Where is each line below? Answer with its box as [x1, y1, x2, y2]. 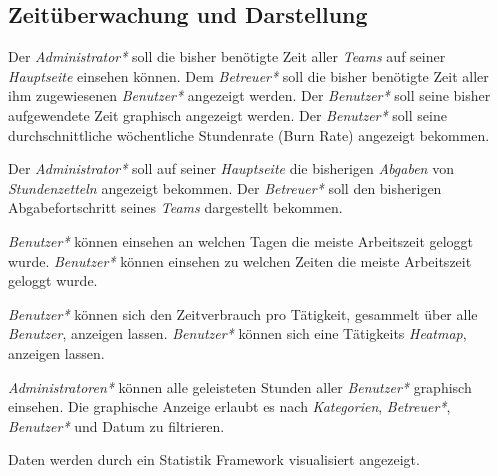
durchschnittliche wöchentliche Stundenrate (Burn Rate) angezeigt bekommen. [8, 124, 490, 145]
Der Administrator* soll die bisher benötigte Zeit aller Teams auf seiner [8, 46, 446, 67]
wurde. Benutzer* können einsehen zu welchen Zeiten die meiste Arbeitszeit [8, 250, 472, 271]
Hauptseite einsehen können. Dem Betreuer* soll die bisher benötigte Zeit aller [8, 65, 489, 86]
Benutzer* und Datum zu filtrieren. [8, 415, 225, 436]
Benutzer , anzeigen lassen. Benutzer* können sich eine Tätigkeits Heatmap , [8, 323, 467, 344]
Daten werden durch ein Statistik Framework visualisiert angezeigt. [8, 449, 420, 470]
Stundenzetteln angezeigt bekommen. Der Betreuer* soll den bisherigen [8, 177, 442, 198]
